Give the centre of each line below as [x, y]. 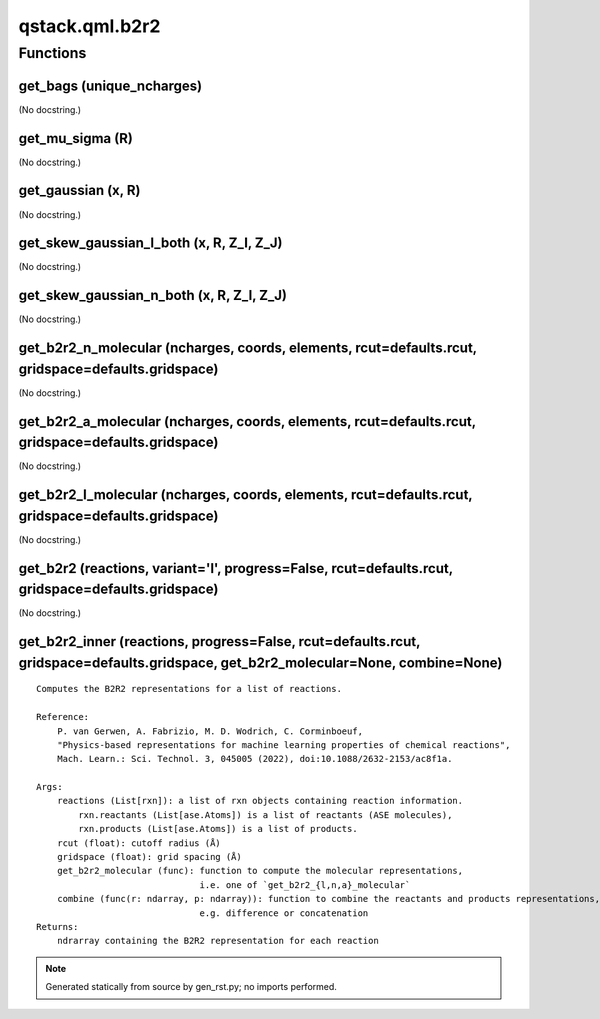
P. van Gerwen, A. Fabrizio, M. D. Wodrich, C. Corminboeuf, [210, 731]
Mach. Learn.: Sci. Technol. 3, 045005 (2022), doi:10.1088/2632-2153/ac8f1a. [254, 759]
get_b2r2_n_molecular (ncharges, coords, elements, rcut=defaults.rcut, [247, 348]
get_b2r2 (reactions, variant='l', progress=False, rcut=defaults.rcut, [236, 568]
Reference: [63, 717]
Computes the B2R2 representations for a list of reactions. [189, 689]
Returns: [57, 926]
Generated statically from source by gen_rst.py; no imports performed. [191, 987]
